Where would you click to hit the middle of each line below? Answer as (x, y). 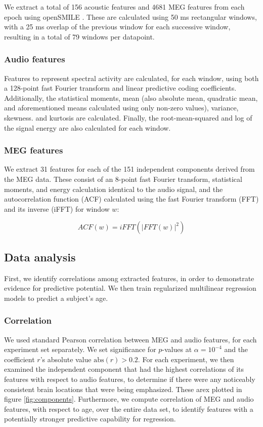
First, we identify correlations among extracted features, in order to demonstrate (129, 278)
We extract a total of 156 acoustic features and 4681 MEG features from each (124, 7)
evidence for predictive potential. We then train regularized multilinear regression (130, 288)
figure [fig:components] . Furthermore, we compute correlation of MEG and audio (129, 399)
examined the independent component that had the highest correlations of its (124, 369)
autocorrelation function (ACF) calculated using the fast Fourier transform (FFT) (131, 199)
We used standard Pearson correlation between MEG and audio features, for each (130, 339)
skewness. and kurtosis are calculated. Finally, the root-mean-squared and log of (128, 117)
